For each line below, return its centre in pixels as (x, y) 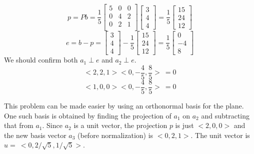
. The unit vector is (220, 135)
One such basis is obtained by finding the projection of (88, 115)
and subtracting (225, 115)
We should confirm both (41, 60)
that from (19, 125)
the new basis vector (35, 135)
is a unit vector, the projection (120, 125)
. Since (52, 125)
